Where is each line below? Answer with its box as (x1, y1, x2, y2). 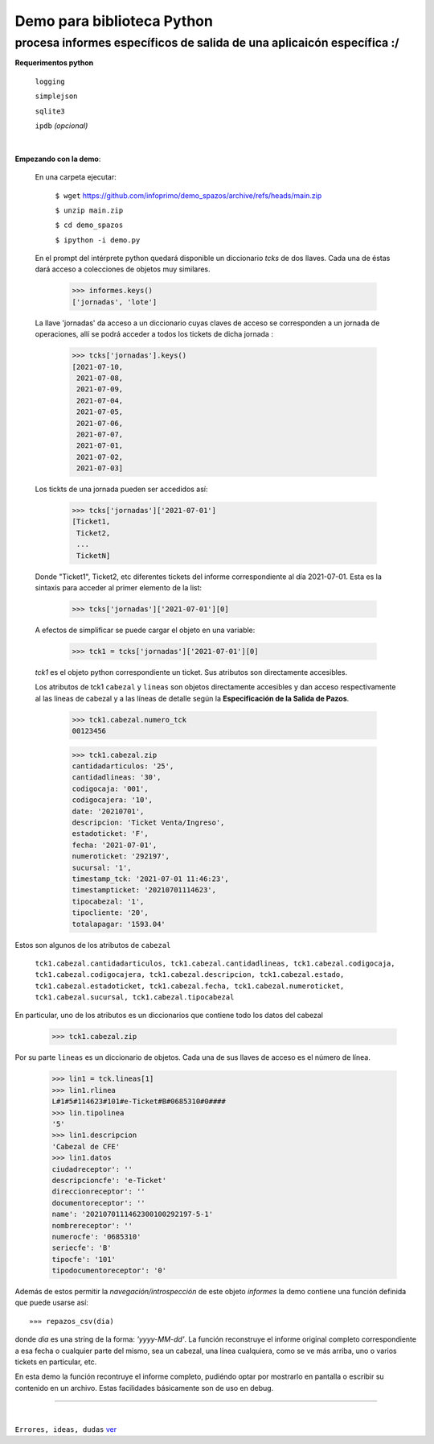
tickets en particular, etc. (14, 1357, 97, 1367)
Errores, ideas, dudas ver (14, 1424, 117, 1434)
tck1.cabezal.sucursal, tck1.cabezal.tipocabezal (35, 993, 235, 1002)
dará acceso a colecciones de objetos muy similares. (35, 264, 211, 274)
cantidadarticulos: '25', (72, 762, 174, 771)
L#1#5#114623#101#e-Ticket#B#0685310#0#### (51, 1097, 227, 1107)
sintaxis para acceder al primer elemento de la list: (35, 583, 203, 593)
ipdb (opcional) (35, 121, 88, 130)
